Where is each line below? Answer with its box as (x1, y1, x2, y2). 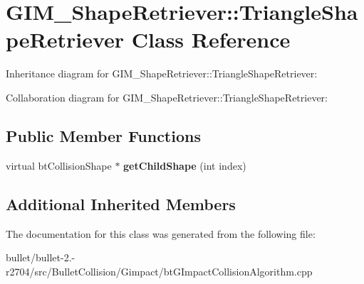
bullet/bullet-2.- (6, 250, 76, 265)
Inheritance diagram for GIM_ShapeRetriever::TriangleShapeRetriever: (6, 66, 318, 81)
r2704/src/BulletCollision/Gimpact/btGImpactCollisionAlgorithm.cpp (6, 263, 313, 278)
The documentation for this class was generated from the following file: (6, 226, 316, 241)
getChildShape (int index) (123, 158, 246, 173)
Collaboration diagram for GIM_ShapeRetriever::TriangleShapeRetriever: (6, 89, 328, 104)
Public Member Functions (6, 124, 201, 146)
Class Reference (131, 25, 291, 54)
